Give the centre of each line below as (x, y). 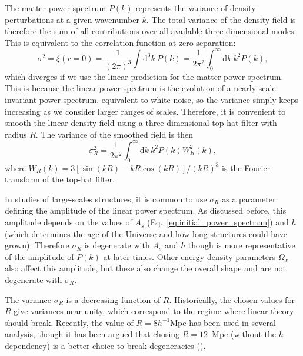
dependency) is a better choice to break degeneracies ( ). (105, 345)
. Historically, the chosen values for (232, 299)
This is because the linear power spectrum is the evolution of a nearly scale (140, 88)
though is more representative (242, 245)
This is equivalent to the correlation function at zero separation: (120, 42)
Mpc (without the (244, 334)
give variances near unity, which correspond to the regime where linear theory (154, 311)
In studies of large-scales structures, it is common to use (106, 199)
